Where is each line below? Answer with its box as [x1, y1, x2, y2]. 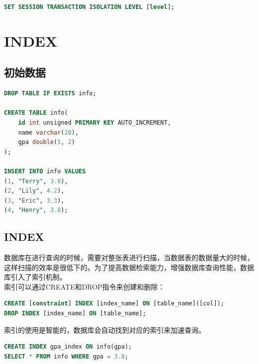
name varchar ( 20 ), [18, 129, 79, 136]
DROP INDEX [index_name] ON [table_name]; [4, 310, 146, 317]
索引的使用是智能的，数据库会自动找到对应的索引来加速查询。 [4, 324, 205, 335]
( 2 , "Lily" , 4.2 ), [4, 187, 64, 195]
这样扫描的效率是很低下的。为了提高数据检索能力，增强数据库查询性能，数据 [4, 262, 254, 272]
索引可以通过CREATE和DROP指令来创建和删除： [4, 281, 165, 291]
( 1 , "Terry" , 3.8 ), [4, 177, 68, 185]
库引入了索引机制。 [4, 272, 66, 282]
